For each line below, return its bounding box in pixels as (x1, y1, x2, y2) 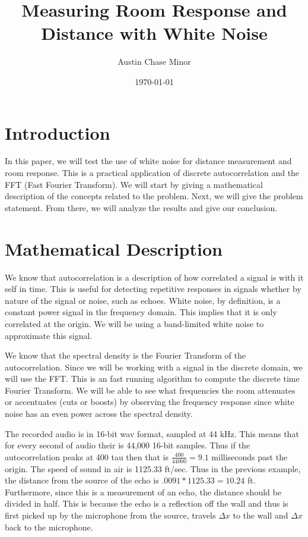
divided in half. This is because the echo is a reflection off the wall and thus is (5, 497, 288, 510)
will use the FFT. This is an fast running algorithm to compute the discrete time (5, 372, 300, 385)
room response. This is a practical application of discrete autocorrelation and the (5, 167, 300, 179)
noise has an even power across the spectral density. (5, 407, 193, 420)
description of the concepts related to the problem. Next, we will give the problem (5, 190, 303, 202)
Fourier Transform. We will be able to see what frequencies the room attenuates (5, 384, 296, 396)
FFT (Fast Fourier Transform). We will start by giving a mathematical (5, 178, 263, 190)
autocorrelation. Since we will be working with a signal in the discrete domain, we (5, 360, 303, 373)
